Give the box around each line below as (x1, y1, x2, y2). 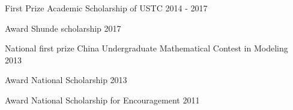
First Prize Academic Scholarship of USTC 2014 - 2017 (5, 2, 208, 14)
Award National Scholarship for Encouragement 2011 (5, 93, 200, 106)
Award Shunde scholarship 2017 (5, 22, 121, 34)
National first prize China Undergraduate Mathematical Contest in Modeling (5, 42, 288, 54)
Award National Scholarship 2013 (5, 74, 127, 86)
